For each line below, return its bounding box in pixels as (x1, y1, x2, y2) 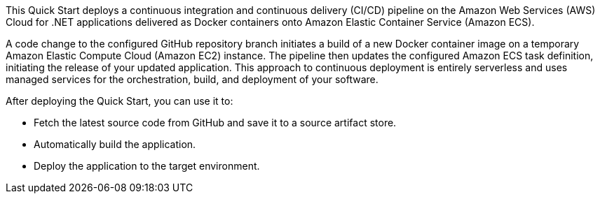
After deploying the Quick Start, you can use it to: (6, 95, 233, 107)
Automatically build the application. (34, 138, 196, 150)
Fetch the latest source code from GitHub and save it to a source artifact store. (34, 117, 397, 128)
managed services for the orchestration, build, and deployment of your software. (6, 73, 379, 85)
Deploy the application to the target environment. (34, 160, 260, 172)
